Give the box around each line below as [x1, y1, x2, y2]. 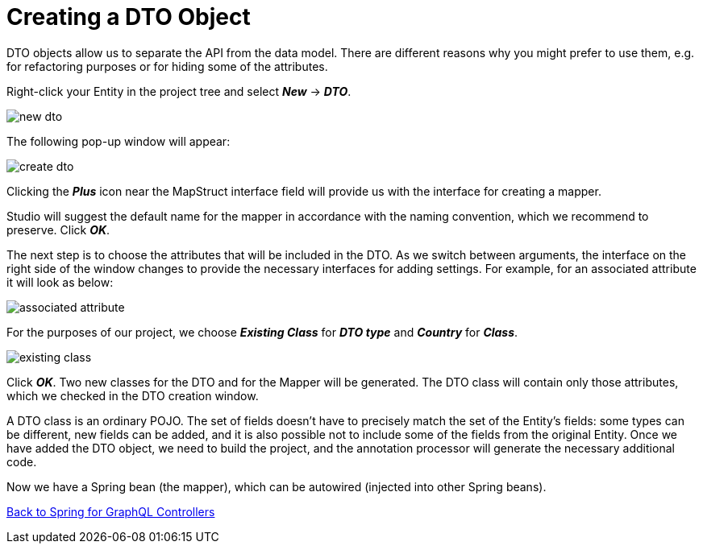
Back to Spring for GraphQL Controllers [6, 504, 215, 519]
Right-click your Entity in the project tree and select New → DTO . [6, 84, 351, 98]
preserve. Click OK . [6, 222, 110, 237]
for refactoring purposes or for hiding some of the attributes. [6, 59, 328, 73]
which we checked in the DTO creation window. [6, 388, 259, 403]
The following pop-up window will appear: [6, 134, 231, 148]
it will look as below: [6, 275, 114, 289]
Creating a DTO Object [6, 3, 251, 31]
